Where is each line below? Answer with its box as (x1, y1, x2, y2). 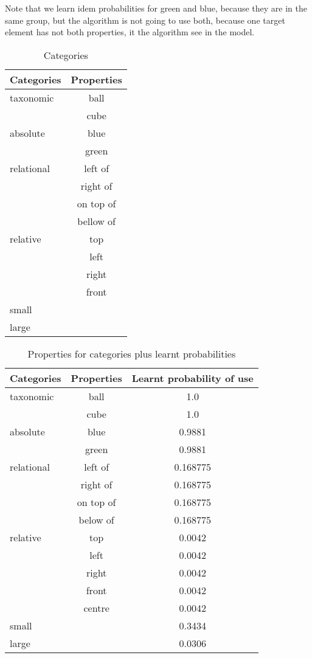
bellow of (77, 213, 116, 228)
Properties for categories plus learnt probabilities (27, 346, 236, 361)
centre (83, 600, 109, 615)
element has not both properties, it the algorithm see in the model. (5, 26, 255, 38)
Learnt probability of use (131, 370, 254, 385)
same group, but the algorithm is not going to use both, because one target (5, 13, 285, 26)
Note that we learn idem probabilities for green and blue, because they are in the (5, 2, 307, 14)
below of (78, 512, 114, 527)
